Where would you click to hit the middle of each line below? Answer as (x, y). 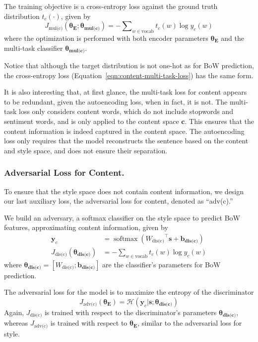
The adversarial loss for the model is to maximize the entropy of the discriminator (129, 292)
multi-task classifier (33, 48)
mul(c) (56, 28)
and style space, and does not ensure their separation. (86, 150)
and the (232, 38)
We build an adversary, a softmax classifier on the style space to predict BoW (122, 217)
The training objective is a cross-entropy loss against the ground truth (111, 6)
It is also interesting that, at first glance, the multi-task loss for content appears (126, 92)
